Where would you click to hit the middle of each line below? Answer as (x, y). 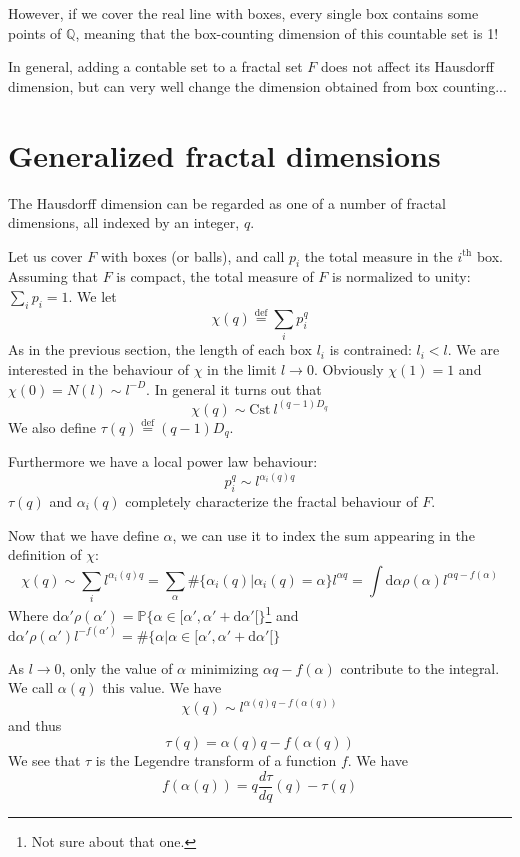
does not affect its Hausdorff (407, 66)
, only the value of (117, 667)
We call (31, 687)
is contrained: (370, 349)
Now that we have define (83, 534)
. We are (473, 349)
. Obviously (348, 369)
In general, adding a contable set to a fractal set (155, 66)
